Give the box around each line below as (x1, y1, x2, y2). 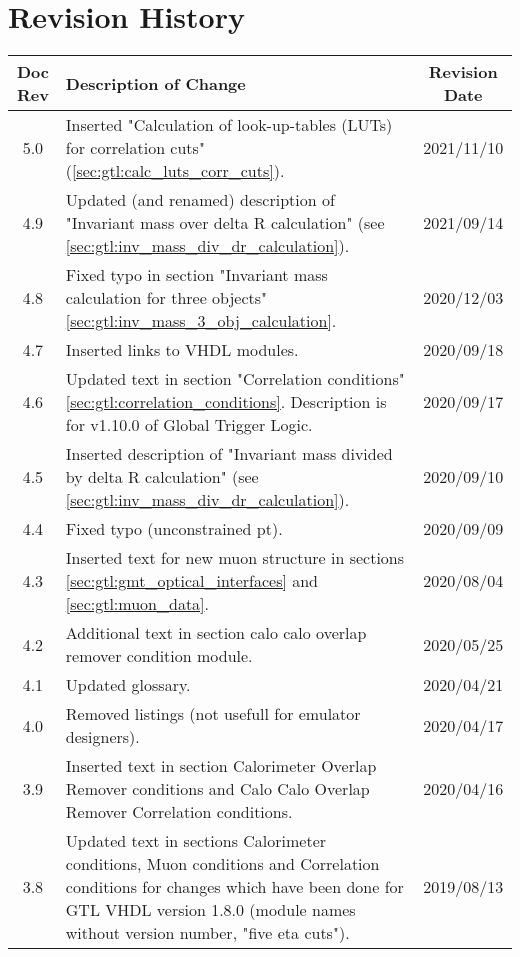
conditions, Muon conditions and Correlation (65, 852, 380, 876)
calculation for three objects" (65, 286, 268, 310)
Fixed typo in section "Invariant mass (65, 263, 328, 287)
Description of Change (65, 71, 246, 95)
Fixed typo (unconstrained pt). (65, 517, 283, 541)
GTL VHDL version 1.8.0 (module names (65, 898, 356, 922)
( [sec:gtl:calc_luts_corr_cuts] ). (65, 159, 285, 183)
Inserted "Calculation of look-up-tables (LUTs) (65, 113, 393, 137)
